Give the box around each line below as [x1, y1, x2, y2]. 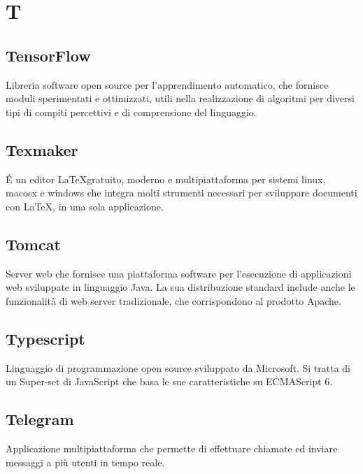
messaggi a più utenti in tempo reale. [6, 454, 165, 469]
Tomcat [6, 233, 61, 254]
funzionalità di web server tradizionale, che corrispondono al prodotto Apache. [6, 293, 341, 308]
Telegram [6, 408, 74, 430]
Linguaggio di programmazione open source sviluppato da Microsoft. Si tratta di [6, 360, 351, 375]
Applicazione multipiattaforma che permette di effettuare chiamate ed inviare [6, 440, 338, 455]
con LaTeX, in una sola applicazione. [6, 199, 164, 213]
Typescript [6, 327, 85, 349]
